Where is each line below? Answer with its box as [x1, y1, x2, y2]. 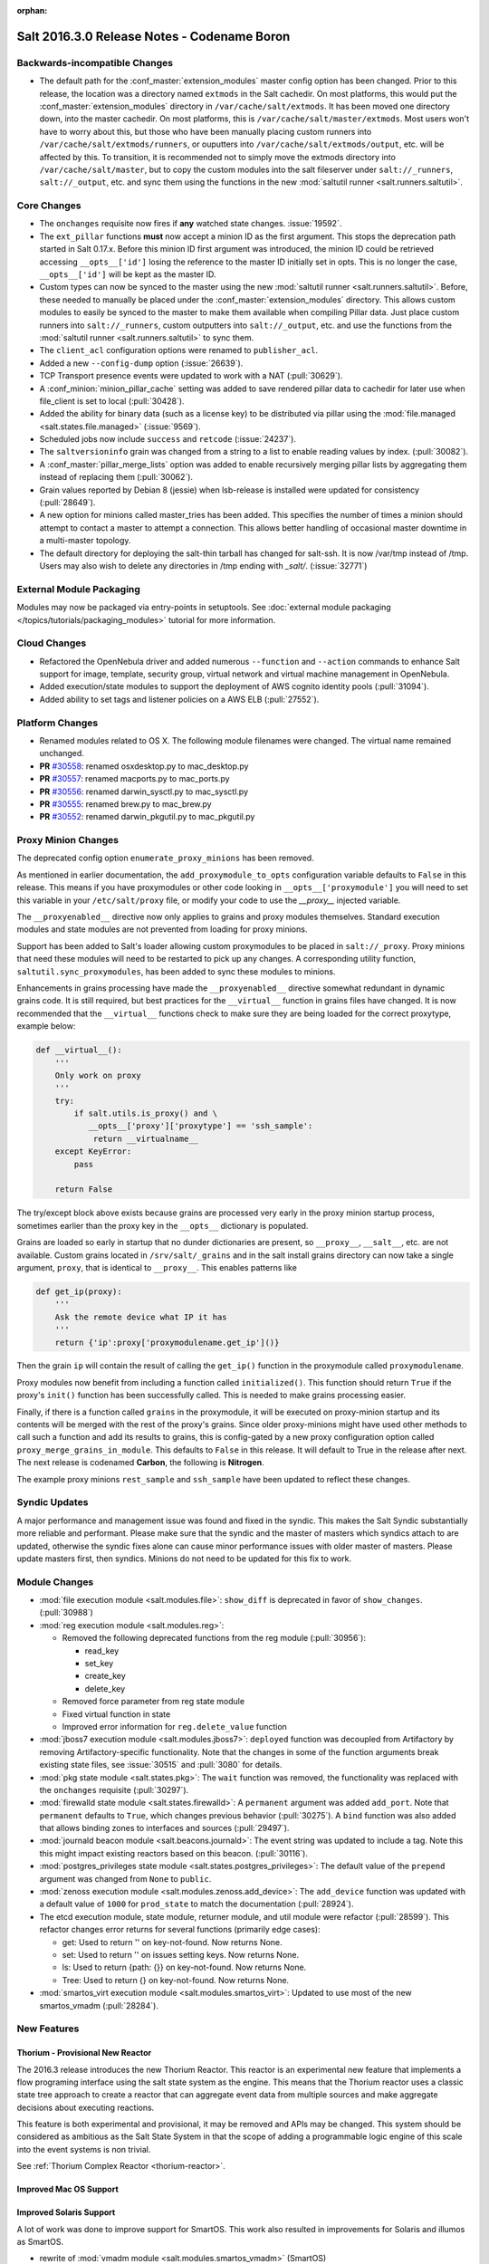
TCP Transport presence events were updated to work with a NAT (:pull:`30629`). [39, 370, 343, 381]
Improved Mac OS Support [16, 2183, 120, 2195]
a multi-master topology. [39, 535, 131, 546]
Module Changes [16, 1576, 94, 1588]
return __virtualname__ [92, 1133, 199, 1144]
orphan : [16, 5, 48, 15]
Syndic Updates [16, 1496, 89, 1509]
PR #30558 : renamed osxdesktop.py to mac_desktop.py [39, 761, 249, 772]
